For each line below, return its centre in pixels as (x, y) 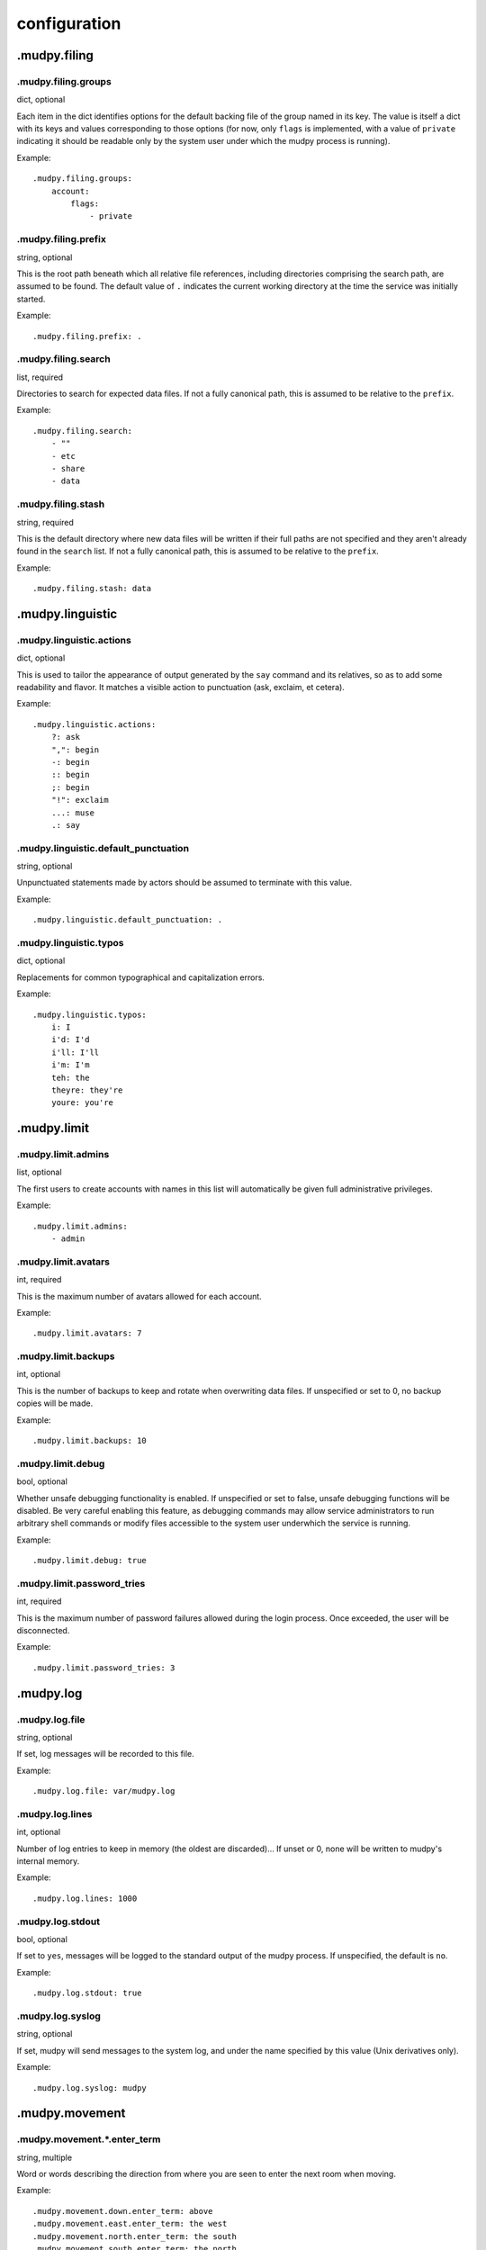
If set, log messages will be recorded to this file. (106, 1754)
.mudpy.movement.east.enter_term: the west (130, 2224)
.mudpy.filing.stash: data (92, 589)
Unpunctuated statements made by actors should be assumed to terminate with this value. (184, 883)
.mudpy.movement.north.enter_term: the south (135, 2236)
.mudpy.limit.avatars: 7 (87, 1333)
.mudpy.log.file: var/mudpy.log (104, 1791)
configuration (69, 23)
